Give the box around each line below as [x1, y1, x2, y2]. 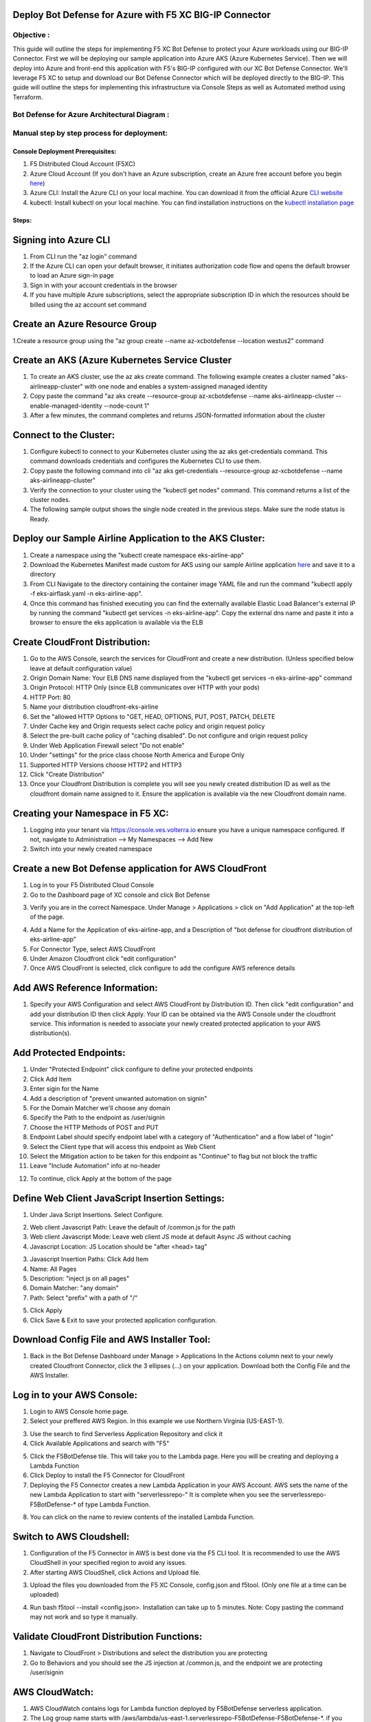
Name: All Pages [30, 1265, 77, 1273]
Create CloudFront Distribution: [12, 636, 150, 648]
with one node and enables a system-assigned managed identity [84, 382, 268, 391]
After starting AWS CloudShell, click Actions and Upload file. [30, 1568, 201, 1577]
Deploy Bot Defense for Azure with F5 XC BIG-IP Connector [12, 9, 271, 21]
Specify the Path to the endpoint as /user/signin [30, 1113, 165, 1122]
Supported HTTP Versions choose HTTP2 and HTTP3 [30, 760, 182, 769]
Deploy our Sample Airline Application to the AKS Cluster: [12, 532, 266, 544]
